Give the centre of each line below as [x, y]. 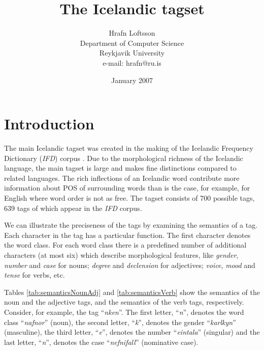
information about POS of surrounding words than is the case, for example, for [127, 188]
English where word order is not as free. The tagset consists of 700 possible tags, [129, 198]
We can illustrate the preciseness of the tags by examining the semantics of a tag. [131, 225]
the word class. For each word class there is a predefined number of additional [125, 245]
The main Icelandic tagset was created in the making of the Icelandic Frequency [129, 148]
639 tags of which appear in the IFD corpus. [73, 208]
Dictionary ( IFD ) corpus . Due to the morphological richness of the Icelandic [124, 158]
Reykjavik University [132, 53]
